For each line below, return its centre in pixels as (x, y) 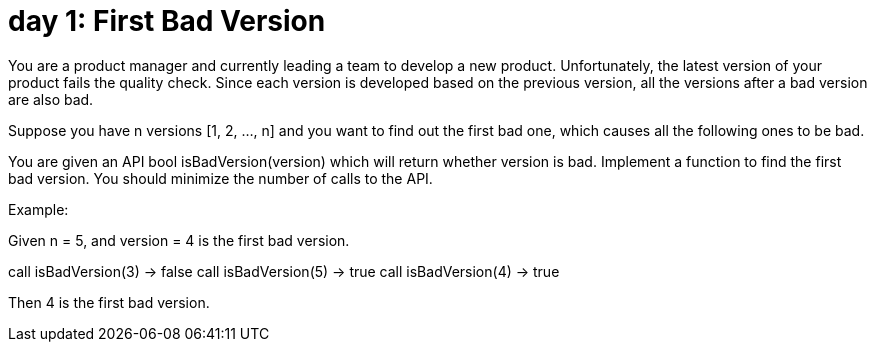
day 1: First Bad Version (167, 21)
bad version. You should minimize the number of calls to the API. (220, 178)
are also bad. (51, 99)
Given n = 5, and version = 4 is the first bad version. (179, 240)
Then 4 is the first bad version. (109, 302)
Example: (38, 209)
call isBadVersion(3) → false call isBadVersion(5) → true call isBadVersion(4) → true (284, 271)
